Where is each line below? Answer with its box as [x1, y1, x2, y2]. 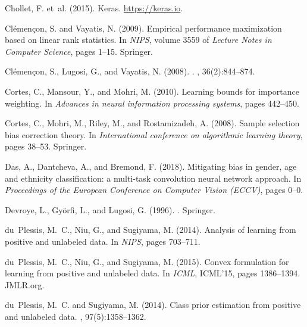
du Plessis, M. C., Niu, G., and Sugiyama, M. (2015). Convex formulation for [5, 255, 289, 267]
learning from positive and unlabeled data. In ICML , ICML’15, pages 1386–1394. [5, 267, 300, 279]
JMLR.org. [5, 278, 45, 291]
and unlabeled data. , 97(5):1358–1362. [5, 310, 146, 322]
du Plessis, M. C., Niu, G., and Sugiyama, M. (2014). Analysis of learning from [5, 223, 296, 236]
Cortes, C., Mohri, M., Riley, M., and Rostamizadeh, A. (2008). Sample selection [5, 117, 300, 129]
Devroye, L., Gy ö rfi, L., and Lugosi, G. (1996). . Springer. [5, 203, 215, 216]
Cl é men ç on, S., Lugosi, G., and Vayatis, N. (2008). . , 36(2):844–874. [5, 65, 255, 77]
